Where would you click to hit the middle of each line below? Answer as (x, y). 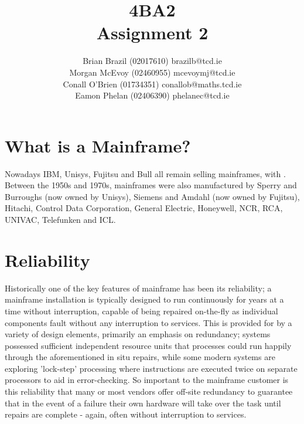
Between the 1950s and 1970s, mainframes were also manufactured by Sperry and (151, 185)
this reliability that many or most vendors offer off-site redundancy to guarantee (149, 391)
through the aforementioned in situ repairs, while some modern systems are (140, 357)
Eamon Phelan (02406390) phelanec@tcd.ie (152, 95)
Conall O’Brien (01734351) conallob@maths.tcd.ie (152, 84)
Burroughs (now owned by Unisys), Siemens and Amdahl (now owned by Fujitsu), (152, 196)
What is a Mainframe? (98, 145)
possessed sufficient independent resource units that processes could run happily (148, 345)
